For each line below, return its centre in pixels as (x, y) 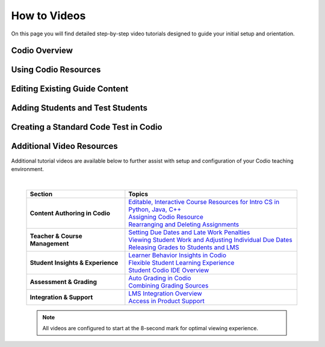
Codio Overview (42, 51)
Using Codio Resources (56, 70)
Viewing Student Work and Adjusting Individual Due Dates (210, 240)
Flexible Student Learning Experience (181, 262)
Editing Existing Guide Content (70, 89)
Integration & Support (61, 297)
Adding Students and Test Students (79, 108)
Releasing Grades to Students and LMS (184, 247)
